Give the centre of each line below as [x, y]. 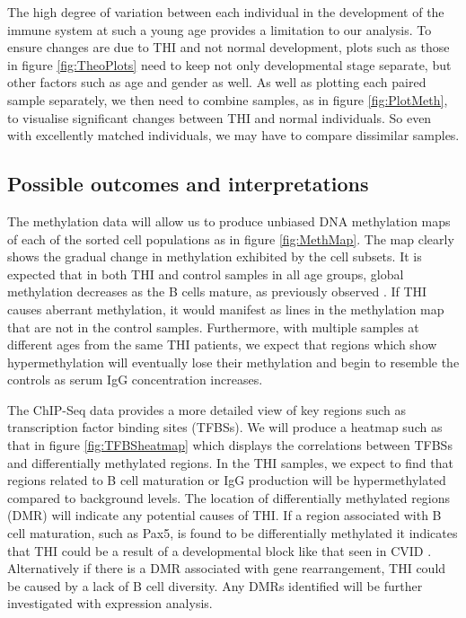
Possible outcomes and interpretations [188, 184]
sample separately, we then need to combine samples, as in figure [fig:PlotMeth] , [228, 99]
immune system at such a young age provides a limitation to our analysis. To [220, 29]
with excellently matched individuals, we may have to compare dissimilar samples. [233, 135]
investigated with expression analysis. [110, 603]
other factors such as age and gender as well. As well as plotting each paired [217, 82]
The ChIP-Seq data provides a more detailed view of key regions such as [207, 409]
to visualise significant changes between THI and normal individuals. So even [220, 117]
